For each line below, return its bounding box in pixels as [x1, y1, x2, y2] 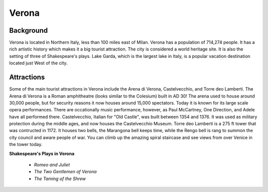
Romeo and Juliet [34, 162, 70, 168]
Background [9, 26, 48, 35]
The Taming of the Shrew [34, 176, 86, 182]
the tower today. [9, 142, 43, 147]
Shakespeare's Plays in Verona [9, 150, 74, 156]
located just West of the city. [9, 60, 68, 66]
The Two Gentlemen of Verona [34, 169, 97, 175]
